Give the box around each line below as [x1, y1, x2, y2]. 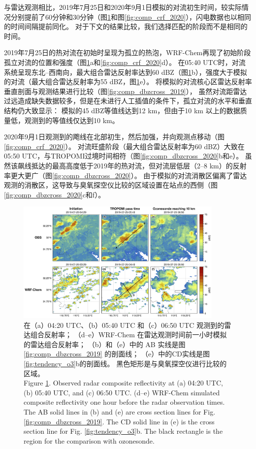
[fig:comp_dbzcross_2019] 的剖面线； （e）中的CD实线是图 [24, 349, 210, 359]
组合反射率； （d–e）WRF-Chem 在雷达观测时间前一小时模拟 [30, 329, 227, 340]
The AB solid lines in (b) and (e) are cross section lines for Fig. [24, 407, 216, 417]
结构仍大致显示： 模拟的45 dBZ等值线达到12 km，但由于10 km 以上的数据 [4, 105, 240, 115]
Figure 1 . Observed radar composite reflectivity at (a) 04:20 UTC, [24, 378, 223, 388]
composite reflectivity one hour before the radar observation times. [24, 397, 225, 407]
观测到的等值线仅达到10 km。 [24, 115, 119, 125]
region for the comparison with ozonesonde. [24, 435, 155, 446]
